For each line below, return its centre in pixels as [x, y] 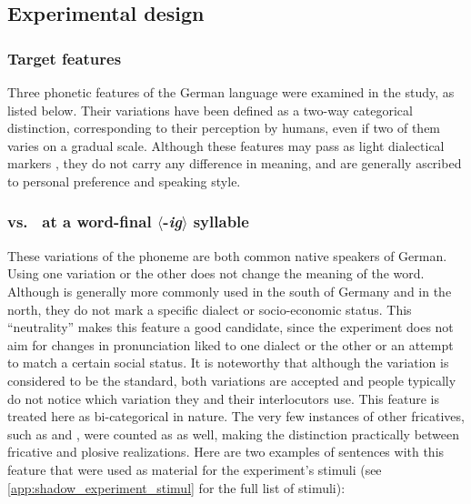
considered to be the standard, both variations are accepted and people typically [232, 381]
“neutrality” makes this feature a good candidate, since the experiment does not [230, 327]
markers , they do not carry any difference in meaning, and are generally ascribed [235, 163]
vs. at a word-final [80, 222]
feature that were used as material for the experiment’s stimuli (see [195, 469]
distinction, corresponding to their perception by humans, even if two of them [224, 128]
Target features [65, 58]
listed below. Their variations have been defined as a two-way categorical [210, 110]
